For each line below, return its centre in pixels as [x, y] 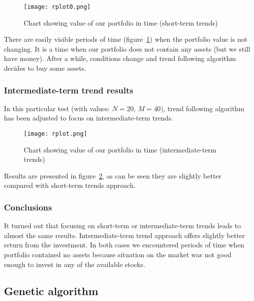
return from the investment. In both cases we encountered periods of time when [124, 245]
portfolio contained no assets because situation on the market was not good [118, 255]
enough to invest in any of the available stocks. [75, 264]
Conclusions [28, 207]
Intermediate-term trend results [69, 90]
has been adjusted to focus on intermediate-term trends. [89, 118]
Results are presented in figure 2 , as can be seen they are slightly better [113, 175]
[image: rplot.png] [55, 134]
